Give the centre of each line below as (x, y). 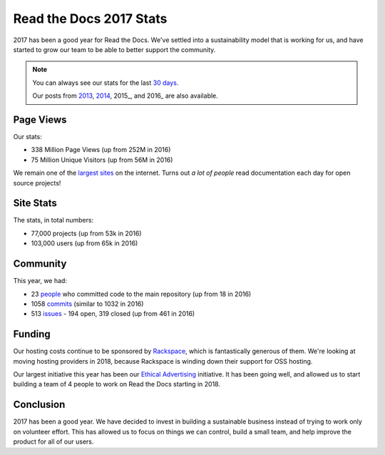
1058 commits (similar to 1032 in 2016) (87, 304)
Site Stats (35, 203)
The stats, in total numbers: (53, 220)
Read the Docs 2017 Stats (90, 19)
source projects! (37, 183)
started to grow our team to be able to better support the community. (114, 49)
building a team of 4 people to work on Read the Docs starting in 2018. (117, 384)
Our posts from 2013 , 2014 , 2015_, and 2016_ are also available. (125, 96)
